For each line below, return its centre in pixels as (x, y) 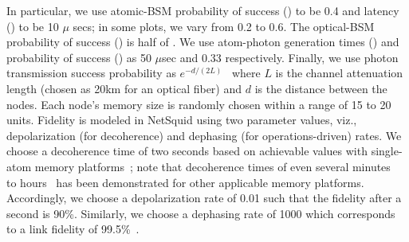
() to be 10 (33, 26)
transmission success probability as (91, 73)
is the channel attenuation (339, 73)
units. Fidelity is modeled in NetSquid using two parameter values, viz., (182, 120)
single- (387, 151)
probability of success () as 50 (79, 57)
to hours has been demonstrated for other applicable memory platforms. (185, 182)
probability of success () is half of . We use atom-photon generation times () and (203, 42)
